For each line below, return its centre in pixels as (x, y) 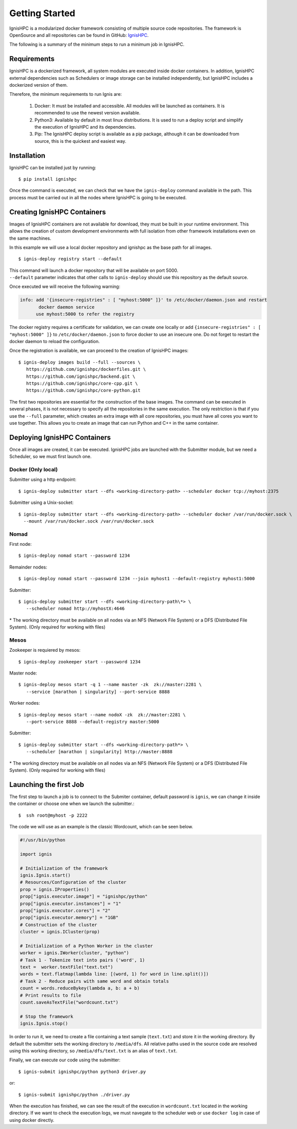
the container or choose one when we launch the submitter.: (72, 804)
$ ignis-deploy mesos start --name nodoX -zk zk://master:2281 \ (102, 715)
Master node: (23, 673)
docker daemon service (67, 307)
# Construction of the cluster (59, 925)
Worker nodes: (25, 703)
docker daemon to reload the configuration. (55, 341)
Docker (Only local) (34, 469)
